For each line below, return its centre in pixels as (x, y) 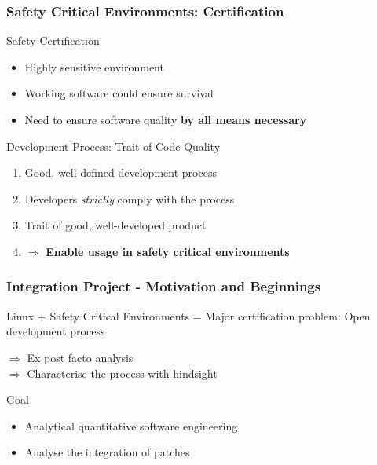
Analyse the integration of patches (107, 452)
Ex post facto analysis (80, 357)
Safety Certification (53, 40)
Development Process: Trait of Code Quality (113, 146)
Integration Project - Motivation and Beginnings (164, 286)
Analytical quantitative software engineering (131, 425)
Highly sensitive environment (94, 66)
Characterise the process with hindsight (122, 373)
